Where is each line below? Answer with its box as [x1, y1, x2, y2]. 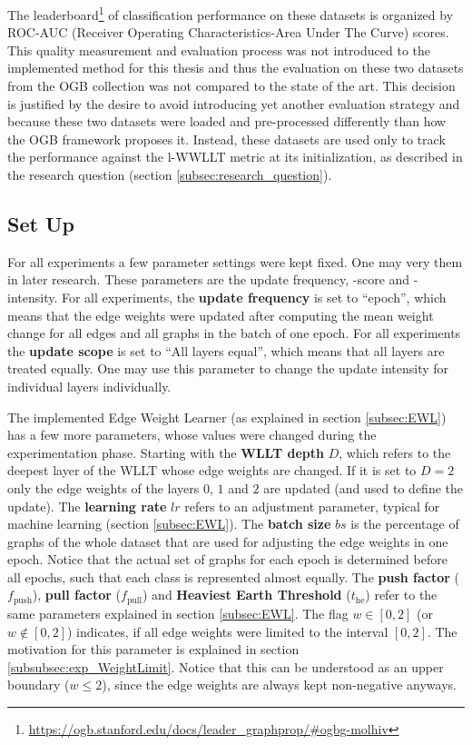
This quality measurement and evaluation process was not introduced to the [7, 40, 430, 59]
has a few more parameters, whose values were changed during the [7, 425, 377, 444]
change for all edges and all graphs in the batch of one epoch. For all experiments [7, 323, 461, 343]
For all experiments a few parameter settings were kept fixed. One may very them [7, 252, 463, 271]
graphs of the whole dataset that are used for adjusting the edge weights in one [7, 531, 448, 551]
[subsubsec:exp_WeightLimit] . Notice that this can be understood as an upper [7, 657, 444, 676]
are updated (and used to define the [263, 478, 463, 497]
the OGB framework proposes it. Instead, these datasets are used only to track [7, 129, 446, 148]
